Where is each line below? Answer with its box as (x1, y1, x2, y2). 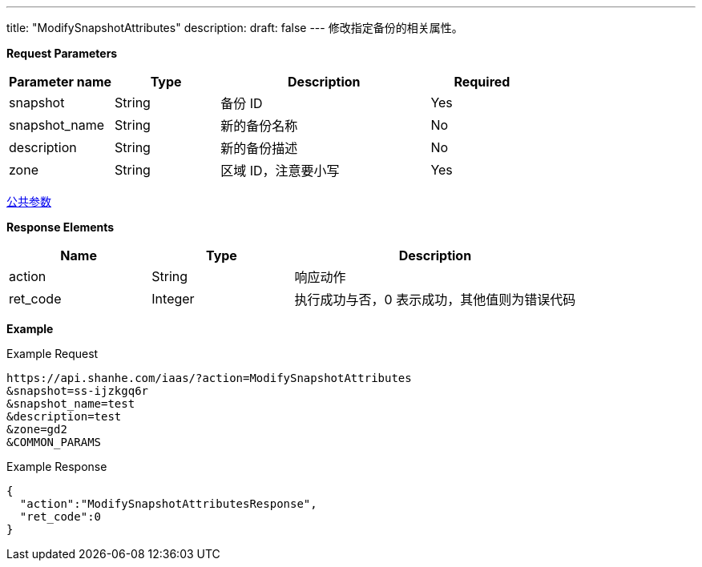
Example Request (6, 347, 99, 360)
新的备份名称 (220, 118, 298, 134)
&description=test (6, 410, 122, 423)
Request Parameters (6, 46, 118, 60)
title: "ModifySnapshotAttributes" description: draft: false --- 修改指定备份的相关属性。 (6, 21, 463, 34)
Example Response (6, 460, 107, 473)
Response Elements (6, 220, 115, 234)
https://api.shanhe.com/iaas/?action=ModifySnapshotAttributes (6, 372, 412, 384)
